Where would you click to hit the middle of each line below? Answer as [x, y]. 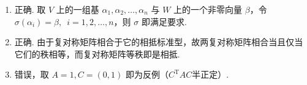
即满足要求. [164, 21]
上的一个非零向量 [208, 9]
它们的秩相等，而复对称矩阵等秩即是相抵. [97, 54]
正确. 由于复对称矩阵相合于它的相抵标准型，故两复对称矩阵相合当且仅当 [159, 42]
